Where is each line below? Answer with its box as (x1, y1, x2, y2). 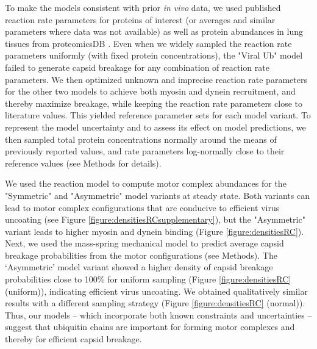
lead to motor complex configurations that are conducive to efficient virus (5, 201, 280, 214)
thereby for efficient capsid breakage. (5, 333, 142, 345)
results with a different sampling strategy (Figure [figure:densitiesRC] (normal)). (5, 297, 305, 309)
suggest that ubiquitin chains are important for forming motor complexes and (5, 320, 295, 333)
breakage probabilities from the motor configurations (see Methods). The (5, 248, 277, 261)
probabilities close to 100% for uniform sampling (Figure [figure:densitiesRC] (5, 273, 291, 286)
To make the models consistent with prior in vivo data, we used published (5, 1, 281, 13)
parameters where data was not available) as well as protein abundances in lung (5, 25, 303, 38)
